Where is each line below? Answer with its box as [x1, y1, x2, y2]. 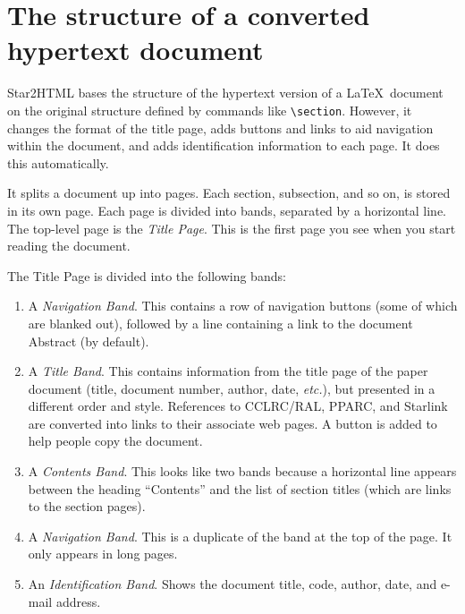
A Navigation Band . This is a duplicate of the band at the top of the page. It [28, 526, 452, 545]
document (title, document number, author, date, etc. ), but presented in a [28, 379, 435, 397]
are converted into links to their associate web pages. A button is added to [28, 414, 437, 432]
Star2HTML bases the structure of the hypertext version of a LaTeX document [7, 83, 444, 102]
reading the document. [7, 236, 131, 255]
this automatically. [7, 153, 109, 172]
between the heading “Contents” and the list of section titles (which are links [28, 479, 452, 498]
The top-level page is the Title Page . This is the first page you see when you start [7, 218, 456, 237]
